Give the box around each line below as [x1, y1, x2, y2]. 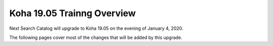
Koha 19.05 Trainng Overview [9, 8, 136, 19]
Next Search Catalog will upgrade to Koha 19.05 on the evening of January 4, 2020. [9, 25, 184, 31]
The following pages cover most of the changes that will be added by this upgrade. [9, 34, 183, 40]
